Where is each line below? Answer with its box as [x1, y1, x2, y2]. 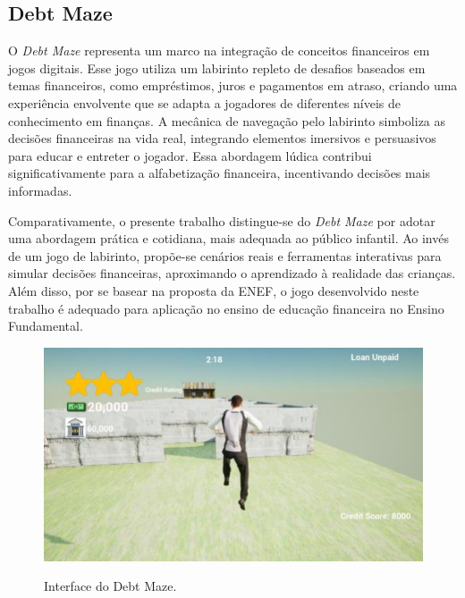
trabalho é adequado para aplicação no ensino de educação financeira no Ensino [8, 299, 444, 317]
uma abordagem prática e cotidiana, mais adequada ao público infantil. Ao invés [8, 229, 449, 248]
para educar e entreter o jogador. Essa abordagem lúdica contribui [8, 146, 372, 164]
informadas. [8, 181, 72, 199]
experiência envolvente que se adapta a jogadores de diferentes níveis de [8, 93, 402, 112]
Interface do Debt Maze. [44, 577, 177, 595]
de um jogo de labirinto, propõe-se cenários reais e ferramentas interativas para [8, 246, 442, 265]
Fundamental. [8, 316, 83, 335]
